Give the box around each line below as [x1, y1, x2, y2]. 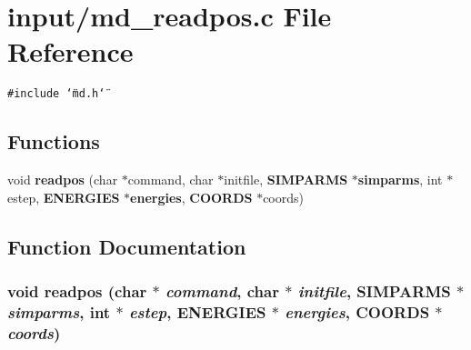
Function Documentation [7, 232, 246, 260]
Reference [7, 33, 134, 70]
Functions [7, 127, 100, 155]
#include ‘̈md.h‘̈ [7, 87, 105, 101]
